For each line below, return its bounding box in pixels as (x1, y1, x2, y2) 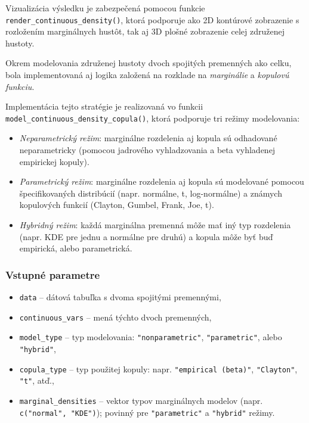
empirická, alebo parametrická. (19, 242, 132, 254)
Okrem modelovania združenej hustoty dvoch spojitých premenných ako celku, (5, 57, 292, 69)
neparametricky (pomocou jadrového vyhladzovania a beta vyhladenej (19, 144, 276, 156)
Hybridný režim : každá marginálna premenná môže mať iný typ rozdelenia (19, 219, 291, 231)
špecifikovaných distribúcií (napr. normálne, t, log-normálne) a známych (19, 186, 282, 199)
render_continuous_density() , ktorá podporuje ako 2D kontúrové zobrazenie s (5, 13, 299, 26)
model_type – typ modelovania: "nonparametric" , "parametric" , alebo (19, 331, 282, 343)
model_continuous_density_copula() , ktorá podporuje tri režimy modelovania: (5, 111, 300, 124)
